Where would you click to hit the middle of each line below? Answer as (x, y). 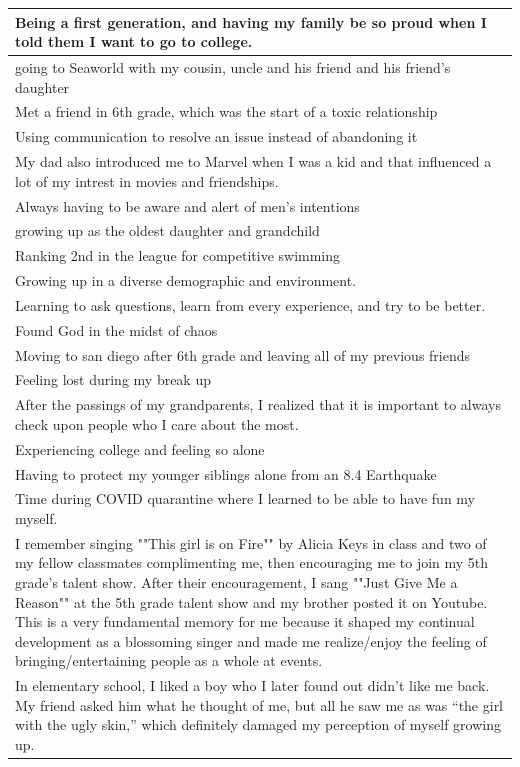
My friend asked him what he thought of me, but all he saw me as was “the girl (259, 704)
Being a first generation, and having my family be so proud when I (251, 21)
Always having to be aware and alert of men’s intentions (187, 205)
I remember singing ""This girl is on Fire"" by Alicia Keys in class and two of (251, 542)
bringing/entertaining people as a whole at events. (169, 660)
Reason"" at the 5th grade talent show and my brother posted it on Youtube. (251, 601)
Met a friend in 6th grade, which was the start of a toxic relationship (226, 111)
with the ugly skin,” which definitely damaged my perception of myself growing (258, 724)
